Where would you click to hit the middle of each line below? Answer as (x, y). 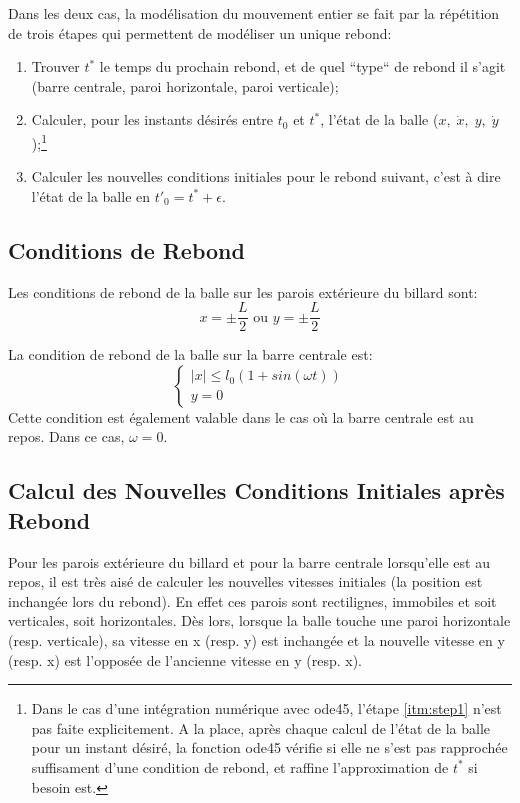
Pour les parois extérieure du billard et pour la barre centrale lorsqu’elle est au (249, 561)
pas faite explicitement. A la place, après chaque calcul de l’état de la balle (261, 727)
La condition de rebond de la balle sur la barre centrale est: (190, 354)
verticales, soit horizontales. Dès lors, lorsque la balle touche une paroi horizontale (259, 620)
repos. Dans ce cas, (66, 436)
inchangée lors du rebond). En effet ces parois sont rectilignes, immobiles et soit (252, 600)
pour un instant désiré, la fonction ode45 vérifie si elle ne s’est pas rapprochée (269, 747)
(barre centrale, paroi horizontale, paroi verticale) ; (185, 85)
